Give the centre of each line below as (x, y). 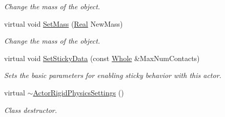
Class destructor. (31, 110)
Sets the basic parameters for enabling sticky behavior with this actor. (113, 75)
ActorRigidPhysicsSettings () (78, 92)
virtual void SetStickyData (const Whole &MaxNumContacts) (102, 58)
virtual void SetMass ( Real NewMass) (64, 23)
